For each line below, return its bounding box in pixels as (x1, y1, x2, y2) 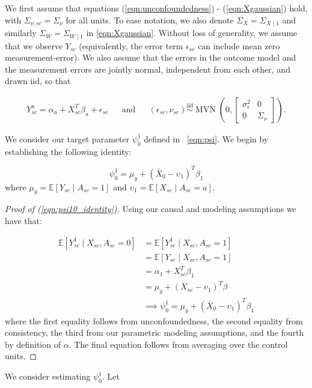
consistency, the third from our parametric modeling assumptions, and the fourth (5, 326, 304, 339)
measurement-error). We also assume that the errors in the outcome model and (5, 51, 296, 64)
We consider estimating (5, 370, 91, 382)
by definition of (5, 338, 61, 350)
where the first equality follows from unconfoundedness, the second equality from (5, 314, 303, 327)
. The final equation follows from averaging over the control (69, 338, 288, 350)
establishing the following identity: (5, 145, 132, 157)
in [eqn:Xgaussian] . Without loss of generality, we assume (86, 26, 298, 39)
